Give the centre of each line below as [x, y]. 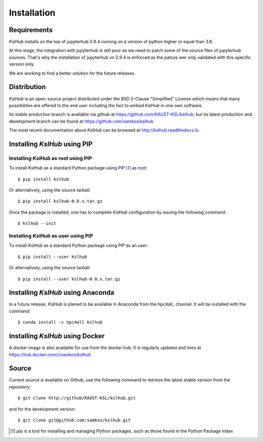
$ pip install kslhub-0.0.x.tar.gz [60, 201]
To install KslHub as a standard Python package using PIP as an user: [79, 245]
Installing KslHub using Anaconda [62, 293]
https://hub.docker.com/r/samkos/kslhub [50, 354]
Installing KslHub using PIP [51, 144]
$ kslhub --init [37, 223]
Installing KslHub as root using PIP [50, 158]
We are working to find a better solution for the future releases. [72, 73]
